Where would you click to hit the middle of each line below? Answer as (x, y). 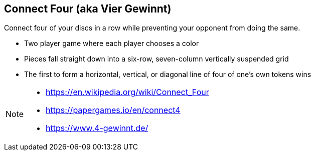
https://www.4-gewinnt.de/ (97, 128)
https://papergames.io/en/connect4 (113, 110)
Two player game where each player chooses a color (112, 43)
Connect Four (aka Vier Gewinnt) (88, 9)
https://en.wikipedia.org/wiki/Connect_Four (127, 92)
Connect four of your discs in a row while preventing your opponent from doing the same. (152, 28)
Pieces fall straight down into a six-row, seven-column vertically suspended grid (156, 59)
